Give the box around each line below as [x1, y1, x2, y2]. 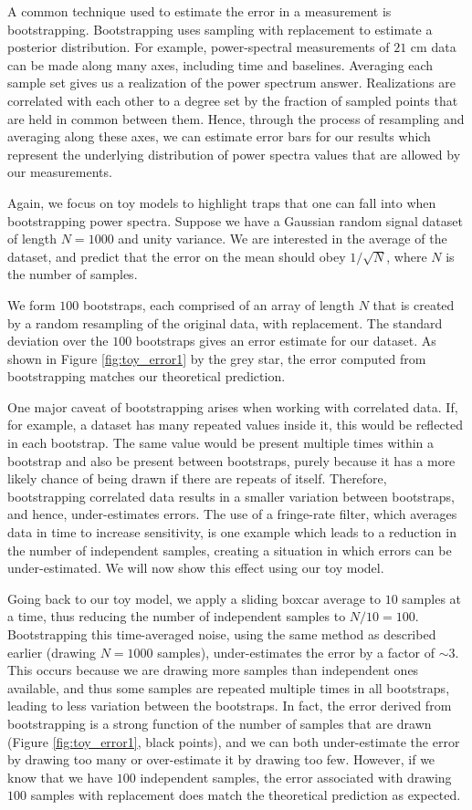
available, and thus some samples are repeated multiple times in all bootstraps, [7, 678, 450, 697]
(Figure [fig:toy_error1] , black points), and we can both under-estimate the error [7, 732, 460, 751]
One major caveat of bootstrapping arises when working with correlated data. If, [7, 397, 458, 416]
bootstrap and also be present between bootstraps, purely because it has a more [7, 451, 456, 470]
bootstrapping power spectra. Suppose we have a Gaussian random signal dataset [7, 211, 463, 230]
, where [386, 246, 427, 265]
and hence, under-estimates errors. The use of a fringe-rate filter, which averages [7, 504, 457, 524]
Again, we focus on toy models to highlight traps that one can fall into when [7, 192, 436, 212]
